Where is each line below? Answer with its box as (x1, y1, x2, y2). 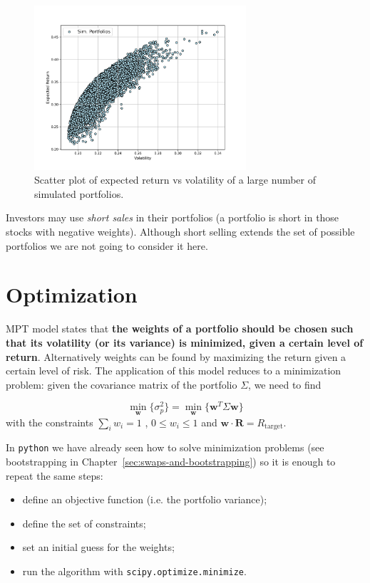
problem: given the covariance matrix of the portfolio (6, 377, 237, 392)
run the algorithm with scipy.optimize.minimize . (22, 564, 247, 579)
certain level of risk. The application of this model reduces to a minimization (6, 363, 341, 378)
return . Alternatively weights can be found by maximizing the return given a (6, 349, 346, 364)
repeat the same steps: (6, 468, 103, 483)
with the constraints (6, 414, 93, 429)
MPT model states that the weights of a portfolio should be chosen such (6, 321, 354, 336)
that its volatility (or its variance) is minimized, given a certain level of (6, 335, 364, 350)
